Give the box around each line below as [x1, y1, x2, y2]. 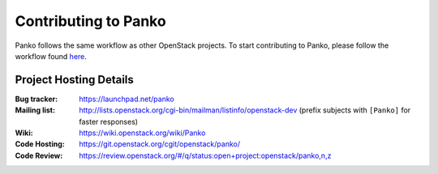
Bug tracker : [15, 94, 58, 104]
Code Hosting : [15, 139, 65, 149]
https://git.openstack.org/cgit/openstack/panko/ [79, 139, 241, 149]
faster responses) [79, 117, 138, 126]
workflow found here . [15, 51, 87, 61]
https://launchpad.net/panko [79, 94, 174, 104]
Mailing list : [15, 105, 56, 115]
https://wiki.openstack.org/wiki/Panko [79, 128, 206, 138]
